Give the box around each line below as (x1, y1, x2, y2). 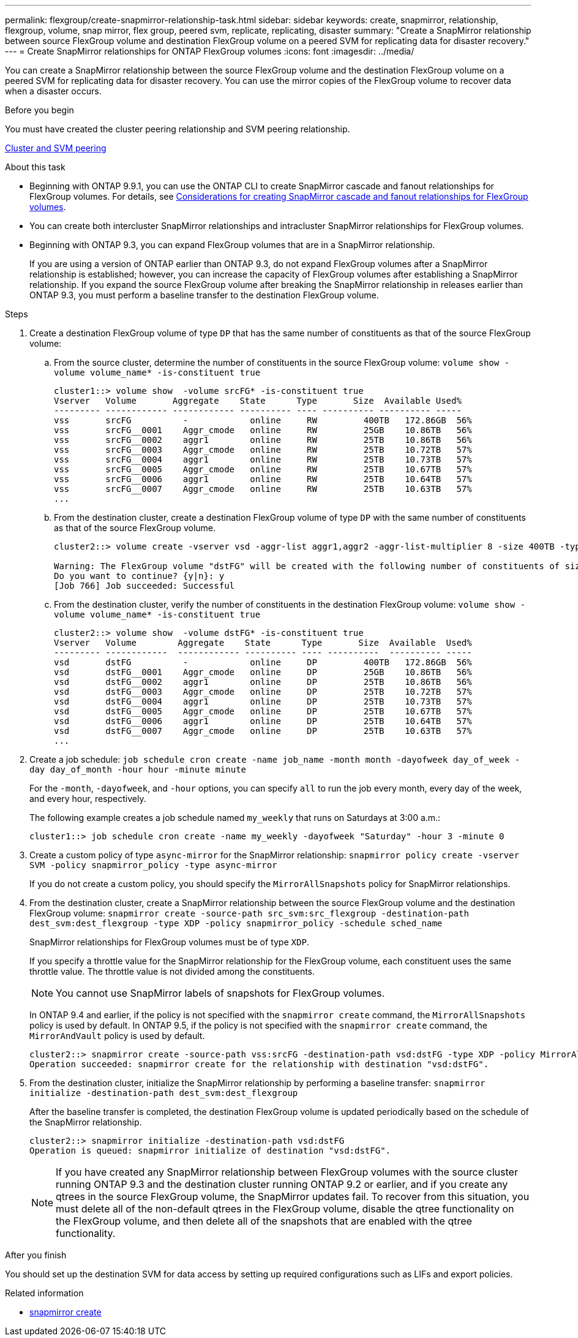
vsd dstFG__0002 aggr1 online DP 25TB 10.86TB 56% (54, 677, 472, 687)
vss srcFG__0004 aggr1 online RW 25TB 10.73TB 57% (54, 455, 472, 464)
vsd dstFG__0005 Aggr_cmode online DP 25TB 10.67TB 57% (54, 706, 472, 716)
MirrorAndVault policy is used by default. (29, 1030, 205, 1041)
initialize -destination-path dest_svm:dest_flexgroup (29, 1088, 298, 1098)
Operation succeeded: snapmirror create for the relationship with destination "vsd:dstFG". (29, 1059, 489, 1069)
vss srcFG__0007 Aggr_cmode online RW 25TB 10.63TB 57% (54, 484, 472, 494)
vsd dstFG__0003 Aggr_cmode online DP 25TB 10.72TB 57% (54, 687, 472, 697)
